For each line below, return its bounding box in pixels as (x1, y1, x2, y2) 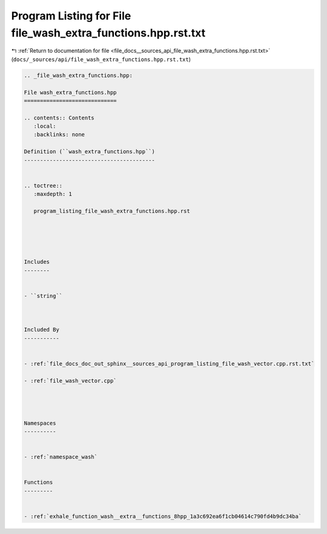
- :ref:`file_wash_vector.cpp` (24, 377, 117, 384)
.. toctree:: (24, 182, 63, 189)
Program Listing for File (11, 9, 131, 22)
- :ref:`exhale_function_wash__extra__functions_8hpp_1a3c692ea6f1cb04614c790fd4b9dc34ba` (24, 513, 302, 520)
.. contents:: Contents (24, 114, 95, 121)
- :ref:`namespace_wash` (24, 453, 98, 461)
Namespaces (24, 419, 56, 427)
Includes (24, 258, 50, 265)
